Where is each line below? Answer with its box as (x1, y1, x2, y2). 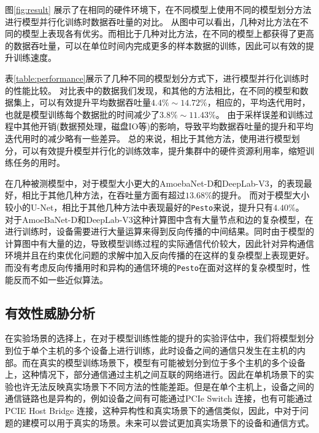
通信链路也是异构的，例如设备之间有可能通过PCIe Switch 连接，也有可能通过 (5, 392, 313, 405)
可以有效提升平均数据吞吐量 (39, 96, 151, 109)
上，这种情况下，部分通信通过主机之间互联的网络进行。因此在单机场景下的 (5, 368, 306, 381)
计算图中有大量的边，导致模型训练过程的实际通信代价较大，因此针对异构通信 (5, 236, 314, 249)
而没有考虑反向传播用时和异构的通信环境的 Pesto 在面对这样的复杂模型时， (5, 260, 302, 273)
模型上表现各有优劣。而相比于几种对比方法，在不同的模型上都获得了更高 (21, 27, 314, 40)
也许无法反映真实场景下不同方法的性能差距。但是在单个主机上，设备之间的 (13, 380, 314, 392)
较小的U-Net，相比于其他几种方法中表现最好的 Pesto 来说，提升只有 (5, 200, 274, 213)
